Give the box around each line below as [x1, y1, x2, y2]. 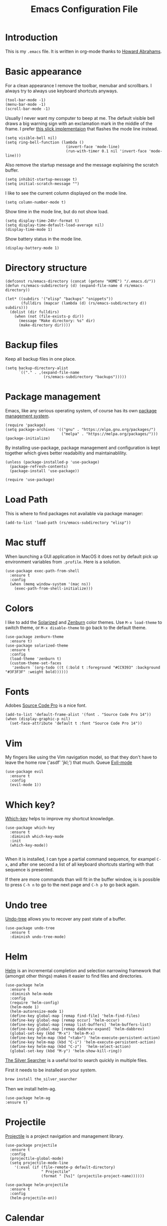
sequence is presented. [5, 867, 54, 873]
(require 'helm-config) [10, 1000, 59, 1005]
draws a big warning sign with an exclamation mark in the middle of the [5, 120, 153, 126]
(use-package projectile [5, 1143, 57, 1148]
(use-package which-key [5, 825, 55, 831]
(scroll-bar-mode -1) [5, 106, 51, 111]
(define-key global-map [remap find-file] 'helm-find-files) [10, 1013, 140, 1019]
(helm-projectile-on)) [10, 1195, 57, 1200]
